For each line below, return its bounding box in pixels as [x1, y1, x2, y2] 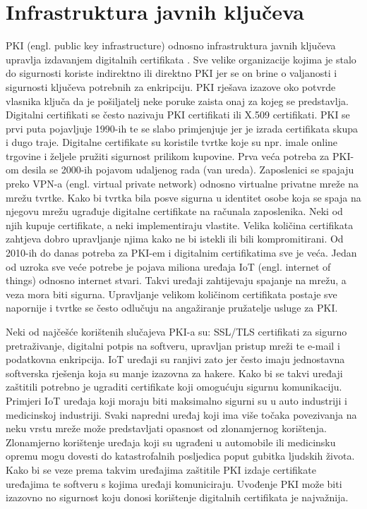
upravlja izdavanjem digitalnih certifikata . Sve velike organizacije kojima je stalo [6, 51, 356, 66]
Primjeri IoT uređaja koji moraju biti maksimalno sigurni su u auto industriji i [6, 393, 347, 407]
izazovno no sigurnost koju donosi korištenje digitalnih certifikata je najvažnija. [6, 490, 349, 505]
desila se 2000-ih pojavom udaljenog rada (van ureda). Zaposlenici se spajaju [22, 162, 354, 177]
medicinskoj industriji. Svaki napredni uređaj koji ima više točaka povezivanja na [6, 407, 357, 422]
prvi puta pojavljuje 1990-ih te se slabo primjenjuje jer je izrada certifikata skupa [6, 121, 359, 135]
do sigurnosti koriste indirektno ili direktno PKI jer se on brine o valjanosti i [6, 66, 337, 80]
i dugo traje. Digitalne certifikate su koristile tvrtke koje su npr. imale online [6, 135, 338, 149]
